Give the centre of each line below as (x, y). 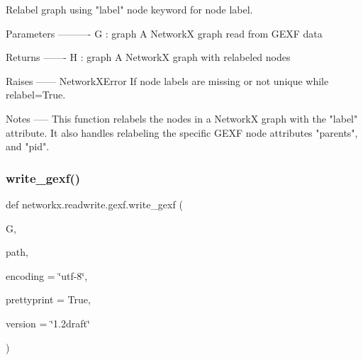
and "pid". (28, 146)
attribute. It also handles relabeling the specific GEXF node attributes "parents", (182, 132)
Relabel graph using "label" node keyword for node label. (129, 9)
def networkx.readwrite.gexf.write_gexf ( (94, 204)
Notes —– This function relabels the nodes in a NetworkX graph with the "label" (182, 118)
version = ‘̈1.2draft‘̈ (48, 323)
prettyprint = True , (48, 299)
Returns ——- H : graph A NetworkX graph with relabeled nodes (148, 57)
